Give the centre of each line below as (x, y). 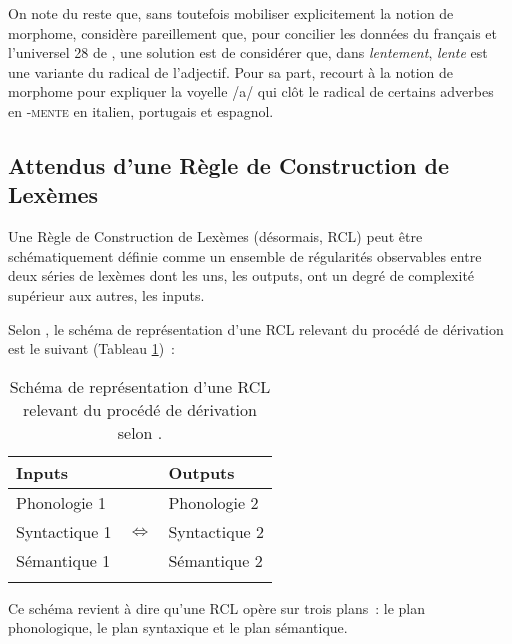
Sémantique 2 (215, 560)
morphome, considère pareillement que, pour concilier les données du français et (252, 32)
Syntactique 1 (64, 531)
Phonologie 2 (213, 502)
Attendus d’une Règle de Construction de (228, 164)
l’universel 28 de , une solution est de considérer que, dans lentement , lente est (248, 52)
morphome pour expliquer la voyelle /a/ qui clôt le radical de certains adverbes (251, 91)
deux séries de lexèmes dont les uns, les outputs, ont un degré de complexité (241, 275)
